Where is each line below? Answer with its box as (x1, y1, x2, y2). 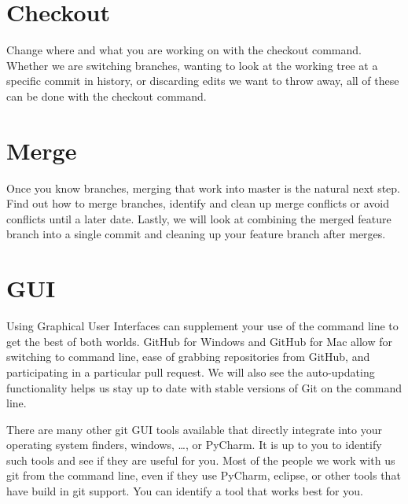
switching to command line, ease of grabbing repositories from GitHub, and (6, 348, 370, 365)
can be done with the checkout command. (6, 87, 207, 104)
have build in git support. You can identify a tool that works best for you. (6, 483, 363, 499)
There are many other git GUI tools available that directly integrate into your (6, 421, 382, 437)
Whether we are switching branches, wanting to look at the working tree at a (6, 57, 378, 73)
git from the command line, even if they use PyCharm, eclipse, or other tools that (6, 467, 401, 484)
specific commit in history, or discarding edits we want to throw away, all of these (6, 72, 399, 89)
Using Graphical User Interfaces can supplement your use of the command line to (6, 318, 399, 334)
